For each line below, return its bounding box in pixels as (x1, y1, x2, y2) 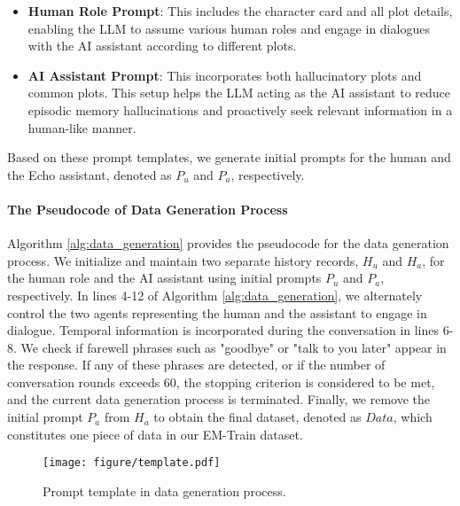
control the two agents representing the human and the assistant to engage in (7, 303, 427, 322)
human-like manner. (27, 118, 136, 136)
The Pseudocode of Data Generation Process (7, 199, 288, 218)
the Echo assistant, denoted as (7, 165, 172, 183)
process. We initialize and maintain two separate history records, (7, 251, 359, 269)
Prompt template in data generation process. (43, 481, 286, 500)
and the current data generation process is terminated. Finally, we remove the (7, 390, 431, 409)
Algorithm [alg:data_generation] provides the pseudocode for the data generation (7, 234, 449, 253)
